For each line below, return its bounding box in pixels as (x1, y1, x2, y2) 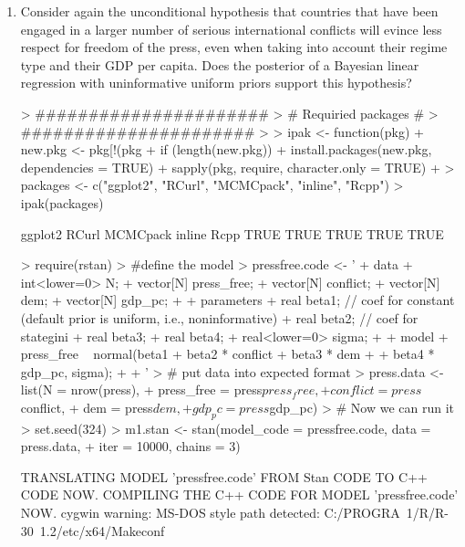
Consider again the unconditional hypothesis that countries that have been (20, 2, 439, 20)
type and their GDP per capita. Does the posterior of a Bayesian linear (20, 55, 419, 74)
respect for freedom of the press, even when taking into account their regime (20, 37, 448, 57)
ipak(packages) (20, 193, 104, 212)
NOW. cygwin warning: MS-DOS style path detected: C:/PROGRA (20, 503, 400, 522)
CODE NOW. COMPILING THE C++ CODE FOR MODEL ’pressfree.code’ (20, 485, 459, 504)
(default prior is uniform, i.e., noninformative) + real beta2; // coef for (20, 308, 418, 327)
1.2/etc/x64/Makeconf (39, 521, 165, 540)
